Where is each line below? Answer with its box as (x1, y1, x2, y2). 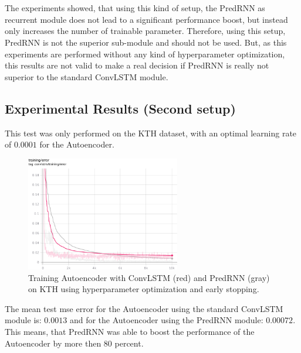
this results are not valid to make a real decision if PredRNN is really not (5, 59, 269, 71)
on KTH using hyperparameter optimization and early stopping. (28, 283, 259, 295)
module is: (5, 314, 42, 326)
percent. (114, 337, 144, 349)
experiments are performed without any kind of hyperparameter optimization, (5, 47, 285, 60)
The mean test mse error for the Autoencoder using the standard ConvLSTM (5, 302, 283, 314)
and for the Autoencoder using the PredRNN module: (69, 314, 263, 326)
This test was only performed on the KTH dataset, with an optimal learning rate (5, 126, 297, 139)
